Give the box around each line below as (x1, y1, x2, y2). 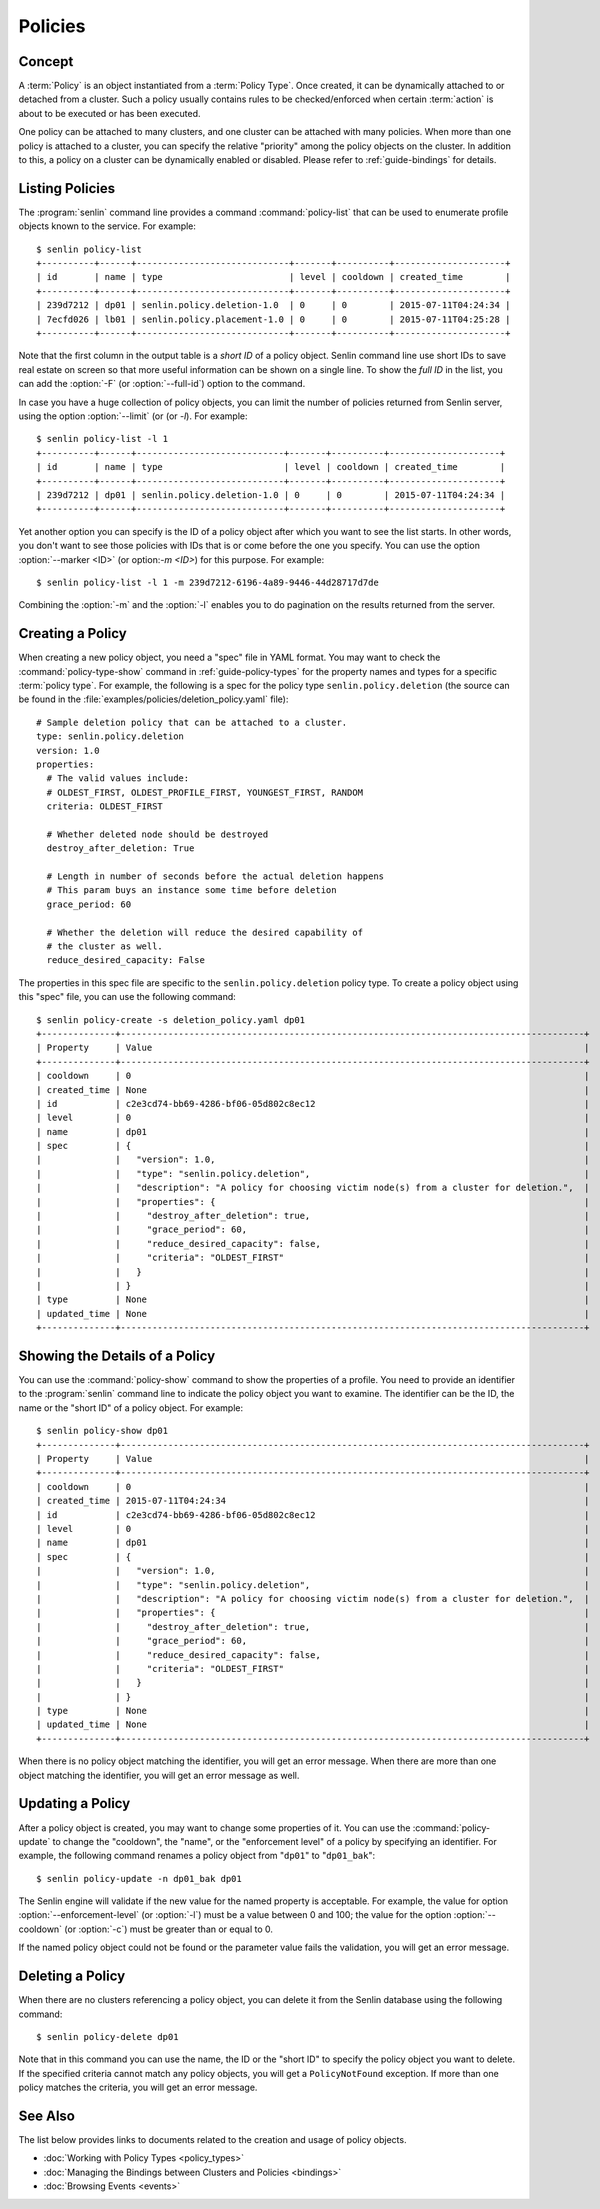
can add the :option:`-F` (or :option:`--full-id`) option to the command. (18, 378, 306, 390)
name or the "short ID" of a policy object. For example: (18, 1401, 244, 1414)
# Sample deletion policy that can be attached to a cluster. (36, 716, 348, 728)
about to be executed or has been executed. (18, 107, 201, 119)
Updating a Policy (18, 1795, 131, 1812)
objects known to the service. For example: (18, 220, 197, 232)
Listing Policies (18, 180, 116, 197)
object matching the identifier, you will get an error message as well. (18, 1769, 300, 1781)
